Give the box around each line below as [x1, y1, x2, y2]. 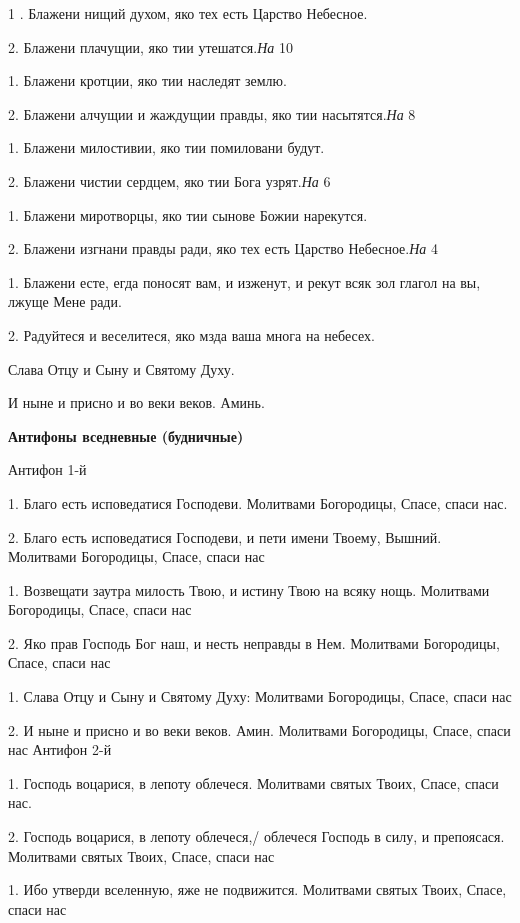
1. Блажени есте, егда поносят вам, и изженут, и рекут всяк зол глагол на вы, [8, 271, 481, 292]
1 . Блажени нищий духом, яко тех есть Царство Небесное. [8, 3, 368, 23]
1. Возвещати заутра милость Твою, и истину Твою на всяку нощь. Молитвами [8, 579, 490, 600]
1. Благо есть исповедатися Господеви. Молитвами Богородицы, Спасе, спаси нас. [8, 492, 508, 513]
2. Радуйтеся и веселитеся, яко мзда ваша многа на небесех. [8, 324, 375, 345]
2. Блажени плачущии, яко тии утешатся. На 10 [8, 36, 294, 57]
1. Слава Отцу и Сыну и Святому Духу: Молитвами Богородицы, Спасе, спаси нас [8, 686, 512, 707]
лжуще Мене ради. [8, 291, 122, 312]
